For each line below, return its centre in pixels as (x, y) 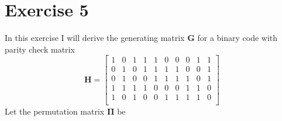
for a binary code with (238, 38)
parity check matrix (40, 49)
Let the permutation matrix (55, 111)
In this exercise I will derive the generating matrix (95, 38)
